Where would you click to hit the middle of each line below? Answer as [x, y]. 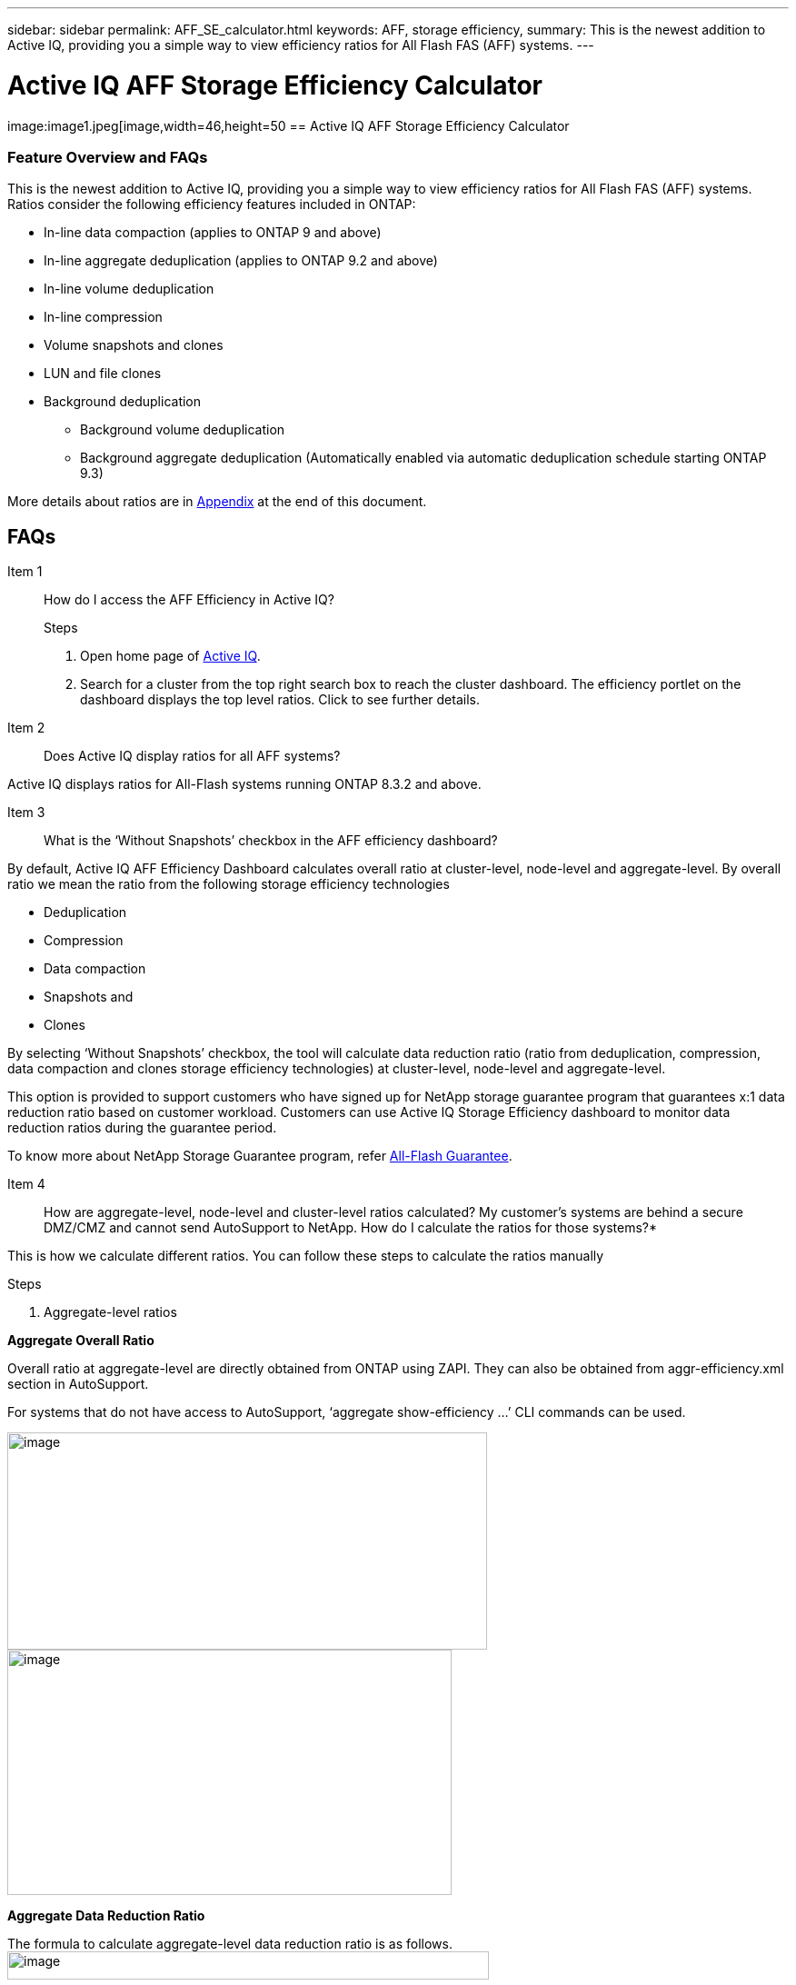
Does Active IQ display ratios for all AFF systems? [192, 756]
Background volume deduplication [183, 430]
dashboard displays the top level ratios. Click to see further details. [280, 700]
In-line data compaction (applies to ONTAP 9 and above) [213, 233]
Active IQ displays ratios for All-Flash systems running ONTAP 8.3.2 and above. [244, 784]
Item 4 [26, 1184]
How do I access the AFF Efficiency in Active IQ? [189, 600]
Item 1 [25, 572]
